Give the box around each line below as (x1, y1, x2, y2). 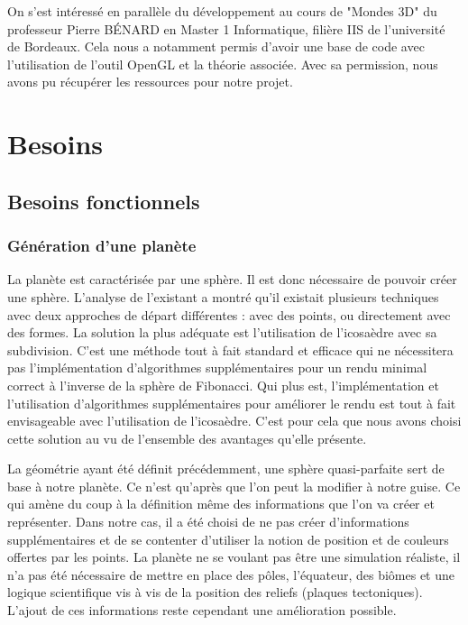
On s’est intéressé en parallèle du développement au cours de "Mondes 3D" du (7, 2, 437, 20)
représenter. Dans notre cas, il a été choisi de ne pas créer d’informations (7, 512, 409, 531)
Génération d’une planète (7, 234, 197, 257)
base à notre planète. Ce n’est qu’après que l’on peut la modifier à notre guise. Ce (7, 476, 461, 495)
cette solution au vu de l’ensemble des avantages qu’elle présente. (7, 428, 367, 447)
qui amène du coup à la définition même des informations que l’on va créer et (7, 494, 435, 513)
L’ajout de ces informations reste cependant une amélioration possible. (7, 601, 397, 620)
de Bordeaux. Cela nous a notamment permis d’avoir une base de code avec (7, 37, 425, 56)
